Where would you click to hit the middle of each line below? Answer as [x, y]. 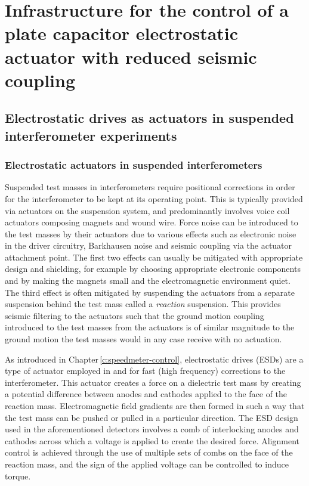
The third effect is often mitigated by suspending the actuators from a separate [150, 292]
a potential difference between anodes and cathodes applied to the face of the [146, 394]
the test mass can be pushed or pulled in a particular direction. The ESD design [152, 417]
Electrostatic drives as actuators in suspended [149, 118]
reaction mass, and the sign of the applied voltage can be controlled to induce [147, 464]
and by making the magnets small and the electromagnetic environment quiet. [148, 281]
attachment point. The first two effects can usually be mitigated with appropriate [154, 257]
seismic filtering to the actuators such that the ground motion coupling [135, 315]
